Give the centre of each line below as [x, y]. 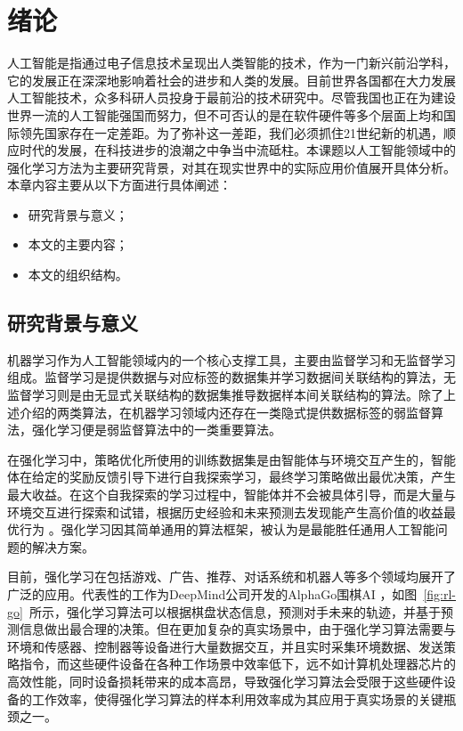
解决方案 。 [63, 546]
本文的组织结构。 [78, 275]
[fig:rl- [439, 593]
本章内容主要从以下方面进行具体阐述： [119, 185]
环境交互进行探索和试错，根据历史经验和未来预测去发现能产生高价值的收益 [225, 512]
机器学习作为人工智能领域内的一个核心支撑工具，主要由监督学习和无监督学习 [231, 359]
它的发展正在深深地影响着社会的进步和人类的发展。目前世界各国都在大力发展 [231, 80]
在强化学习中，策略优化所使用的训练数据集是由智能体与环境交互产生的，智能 [231, 459]
